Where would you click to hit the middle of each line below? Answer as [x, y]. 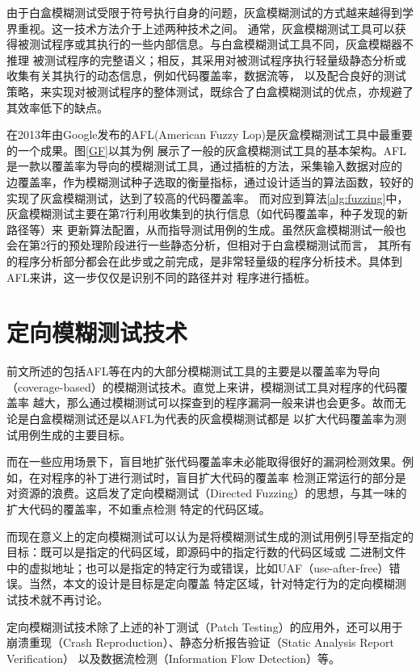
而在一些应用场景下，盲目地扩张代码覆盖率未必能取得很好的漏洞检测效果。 [204, 461]
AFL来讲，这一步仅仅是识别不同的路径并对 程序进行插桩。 [162, 277]
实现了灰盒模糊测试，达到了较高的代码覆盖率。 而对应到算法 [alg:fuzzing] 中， [208, 197]
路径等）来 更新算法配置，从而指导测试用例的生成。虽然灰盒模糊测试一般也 [206, 229]
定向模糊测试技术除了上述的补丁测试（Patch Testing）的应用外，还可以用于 [205, 626]
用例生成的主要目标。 [74, 434]
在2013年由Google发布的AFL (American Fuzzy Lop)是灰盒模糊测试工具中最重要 [210, 134]
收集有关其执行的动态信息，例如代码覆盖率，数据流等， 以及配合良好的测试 [206, 75]
